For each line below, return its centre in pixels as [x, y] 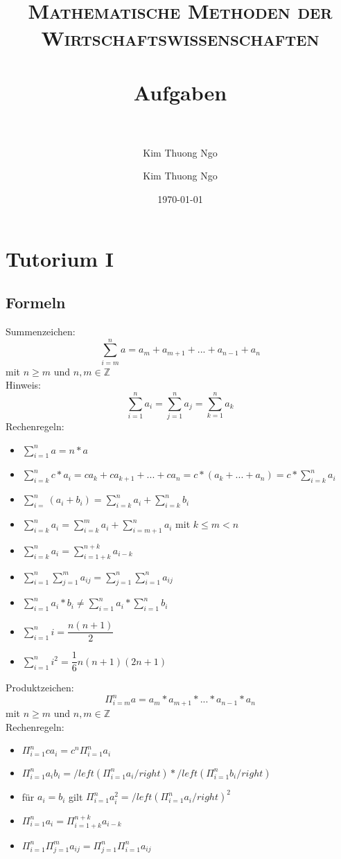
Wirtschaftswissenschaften [180, 38]
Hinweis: [24, 385]
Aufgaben [180, 92]
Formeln [36, 302]
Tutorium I [60, 258]
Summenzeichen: [41, 331]
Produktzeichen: [40, 688]
